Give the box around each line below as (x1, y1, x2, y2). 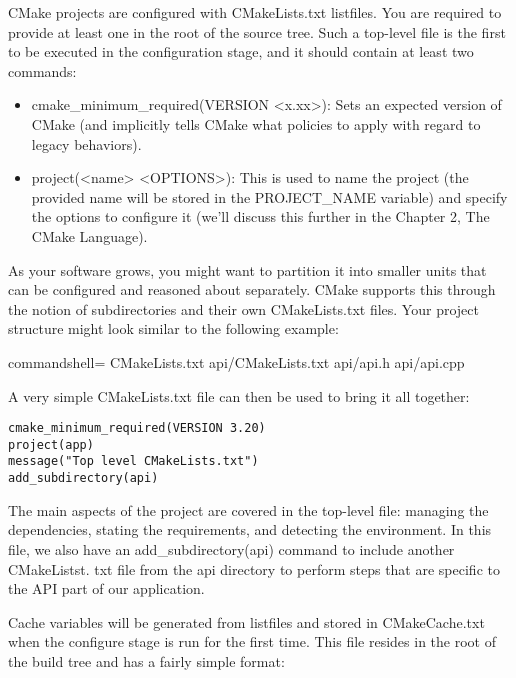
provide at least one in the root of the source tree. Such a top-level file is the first (8, 21, 506, 42)
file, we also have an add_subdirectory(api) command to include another (8, 538, 455, 559)
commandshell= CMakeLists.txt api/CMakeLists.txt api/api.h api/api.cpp (8, 351, 465, 372)
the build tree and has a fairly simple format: (8, 650, 285, 671)
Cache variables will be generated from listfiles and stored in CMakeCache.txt (8, 611, 485, 632)
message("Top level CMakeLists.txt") (8, 454, 259, 469)
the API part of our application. (8, 578, 205, 599)
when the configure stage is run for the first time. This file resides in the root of (8, 631, 496, 652)
